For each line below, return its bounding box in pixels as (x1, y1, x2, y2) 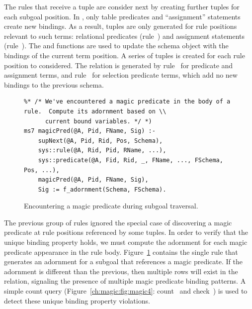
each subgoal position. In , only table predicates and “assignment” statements (4, 11, 241, 21)
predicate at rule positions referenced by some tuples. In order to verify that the (4, 227, 248, 237)
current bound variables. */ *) (45, 117, 152, 125)
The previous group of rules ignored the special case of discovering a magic (4, 217, 232, 227)
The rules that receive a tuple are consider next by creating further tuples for (4, 1, 240, 11)
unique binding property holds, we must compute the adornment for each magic (4, 237, 248, 247)
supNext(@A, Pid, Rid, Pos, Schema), (38, 137, 163, 144)
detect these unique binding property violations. (4, 295, 150, 306)
